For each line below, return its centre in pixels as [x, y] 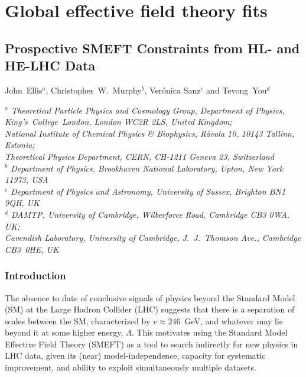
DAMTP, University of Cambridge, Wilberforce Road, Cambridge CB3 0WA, [150, 214]
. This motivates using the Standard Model [209, 332]
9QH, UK [22, 203]
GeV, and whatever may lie [234, 320]
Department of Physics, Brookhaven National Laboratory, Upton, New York [147, 168]
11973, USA [27, 180]
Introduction [35, 275]
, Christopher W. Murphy [94, 90]
